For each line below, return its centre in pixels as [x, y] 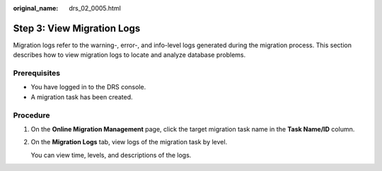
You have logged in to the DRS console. [88, 87]
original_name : [36, 8]
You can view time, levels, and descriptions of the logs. [111, 155]
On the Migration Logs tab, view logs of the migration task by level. [129, 142]
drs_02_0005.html [95, 8]
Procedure [31, 115]
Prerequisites [36, 73]
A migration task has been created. [82, 97]
